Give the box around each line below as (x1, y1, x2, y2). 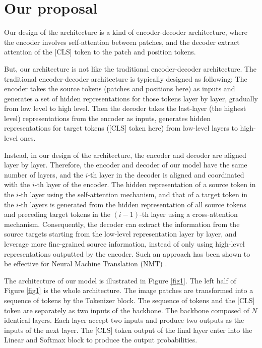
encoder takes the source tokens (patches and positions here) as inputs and (4, 83, 235, 94)
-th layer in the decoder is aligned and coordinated (88, 169, 244, 180)
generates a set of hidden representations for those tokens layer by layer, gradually (4, 93, 258, 103)
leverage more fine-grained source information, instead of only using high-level (4, 239, 245, 249)
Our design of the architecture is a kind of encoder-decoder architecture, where (4, 27, 248, 37)
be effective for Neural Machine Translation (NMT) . (4, 258, 167, 269)
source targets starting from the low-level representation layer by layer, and (4, 228, 237, 239)
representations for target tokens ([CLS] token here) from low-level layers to (4, 123, 238, 133)
